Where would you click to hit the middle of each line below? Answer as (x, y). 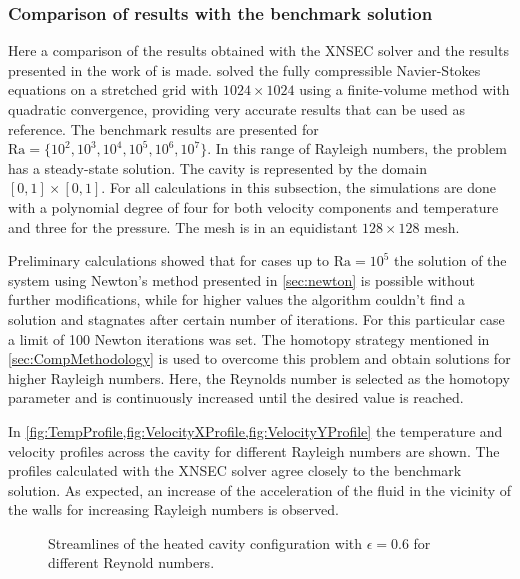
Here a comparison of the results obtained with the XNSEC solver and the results (258, 50)
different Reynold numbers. (131, 562)
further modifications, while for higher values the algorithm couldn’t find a (236, 299)
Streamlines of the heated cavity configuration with (205, 542)
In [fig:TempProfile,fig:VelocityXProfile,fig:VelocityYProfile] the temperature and (255, 430)
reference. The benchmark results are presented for (163, 128)
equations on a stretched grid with (113, 89)
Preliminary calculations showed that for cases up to (169, 260)
